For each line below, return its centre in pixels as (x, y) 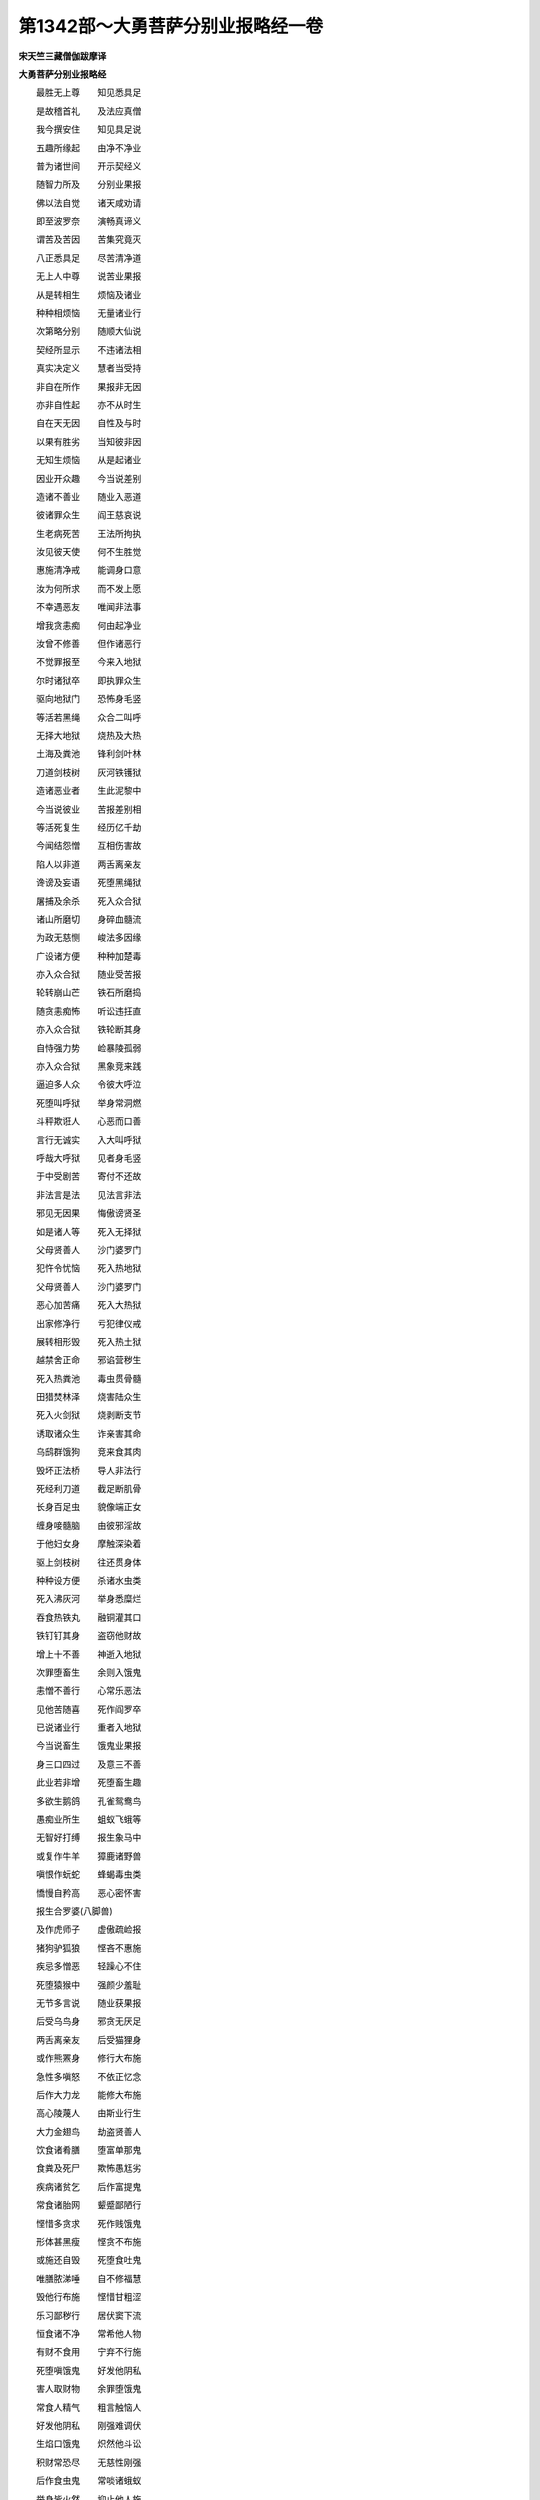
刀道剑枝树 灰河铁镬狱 (88, 772)
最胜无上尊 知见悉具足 (88, 92)
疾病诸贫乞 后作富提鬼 (88, 2186)
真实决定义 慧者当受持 (88, 368)
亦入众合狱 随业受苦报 (88, 974)
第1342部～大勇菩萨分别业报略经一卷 (171, 26)
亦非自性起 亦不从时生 (88, 404)
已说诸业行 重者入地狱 (88, 1727)
